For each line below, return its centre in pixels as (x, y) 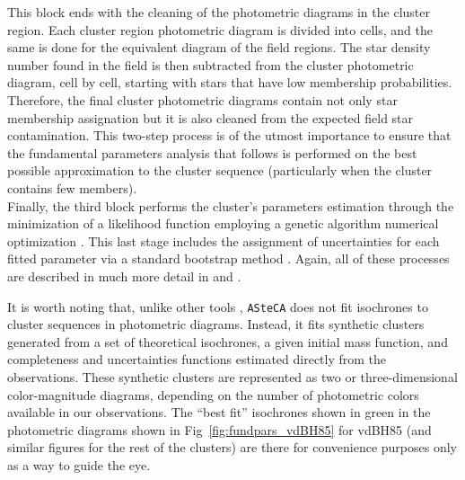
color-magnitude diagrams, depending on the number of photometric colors (213, 394)
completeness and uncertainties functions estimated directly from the (197, 359)
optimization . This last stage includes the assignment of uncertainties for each (224, 240)
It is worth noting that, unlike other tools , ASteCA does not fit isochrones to (218, 306)
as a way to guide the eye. (79, 464)
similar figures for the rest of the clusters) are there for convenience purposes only (232, 447)
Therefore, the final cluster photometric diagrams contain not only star (202, 99)
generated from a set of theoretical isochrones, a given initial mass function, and (228, 341)
